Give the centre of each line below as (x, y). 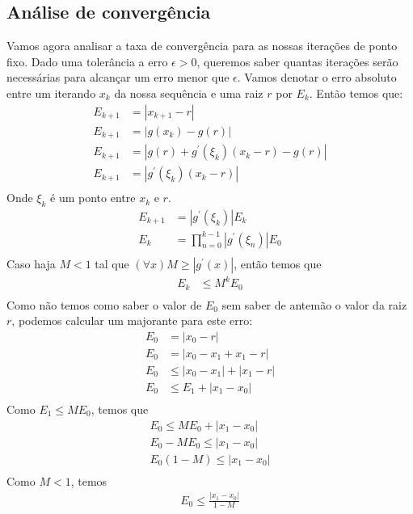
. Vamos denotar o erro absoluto (317, 77)
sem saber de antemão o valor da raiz (314, 304)
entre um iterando (51, 93)
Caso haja (31, 263)
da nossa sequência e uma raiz (189, 93)
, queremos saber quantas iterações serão (297, 61)
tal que (112, 263)
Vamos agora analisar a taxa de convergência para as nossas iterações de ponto (202, 46)
